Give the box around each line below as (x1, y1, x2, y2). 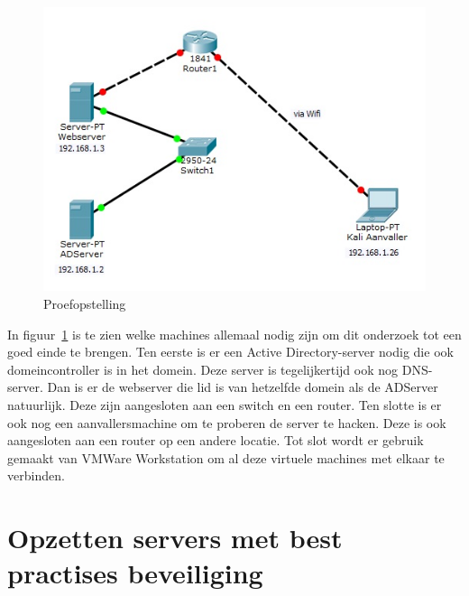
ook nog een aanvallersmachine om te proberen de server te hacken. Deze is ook (7, 413, 446, 432)
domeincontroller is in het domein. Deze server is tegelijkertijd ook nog (7, 359, 399, 378)
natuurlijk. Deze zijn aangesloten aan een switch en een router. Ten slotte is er (7, 395, 442, 414)
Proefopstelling (43, 293, 126, 312)
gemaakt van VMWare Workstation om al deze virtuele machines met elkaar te (7, 448, 445, 467)
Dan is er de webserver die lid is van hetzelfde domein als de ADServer (47, 377, 438, 396)
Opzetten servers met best (7, 519, 343, 556)
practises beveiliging (7, 554, 263, 591)
